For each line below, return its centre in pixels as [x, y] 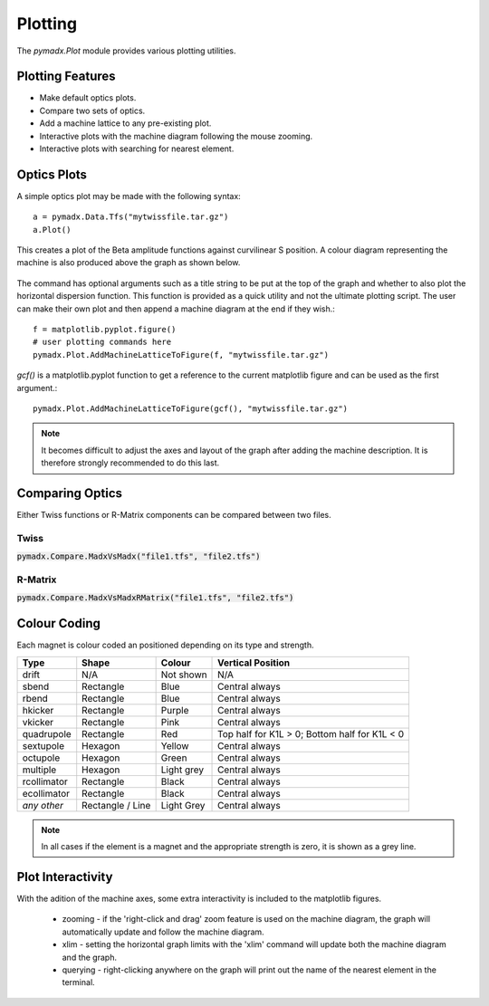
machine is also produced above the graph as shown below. [129, 263]
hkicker [38, 710]
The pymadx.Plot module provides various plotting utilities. [126, 51]
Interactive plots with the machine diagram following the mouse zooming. [176, 136]
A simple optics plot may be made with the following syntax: [129, 196]
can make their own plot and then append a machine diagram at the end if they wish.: [176, 309]
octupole [41, 758]
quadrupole [47, 733]
